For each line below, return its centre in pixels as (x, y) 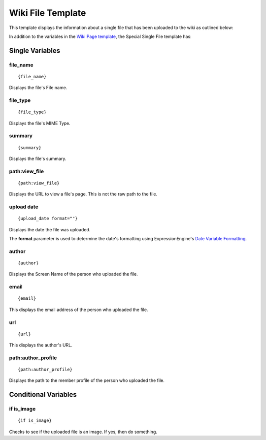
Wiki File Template (48, 13)
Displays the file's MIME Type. (40, 123)
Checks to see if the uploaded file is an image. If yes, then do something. (83, 432)
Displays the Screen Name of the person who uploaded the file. (73, 274)
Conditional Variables (43, 394)
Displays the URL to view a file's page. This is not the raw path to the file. (83, 194)
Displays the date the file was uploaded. (50, 229)
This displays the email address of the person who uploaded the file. (79, 310)
